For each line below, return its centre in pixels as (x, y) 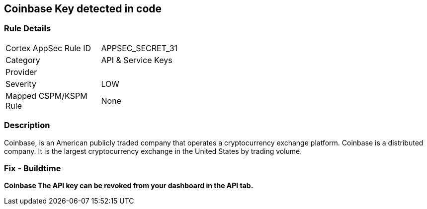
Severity (21, 84)
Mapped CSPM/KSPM (46, 96)
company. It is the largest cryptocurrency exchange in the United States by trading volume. (153, 151)
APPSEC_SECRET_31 (139, 48)
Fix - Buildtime (33, 168)
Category (23, 60)
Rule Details (28, 29)
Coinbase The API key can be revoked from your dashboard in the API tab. (129, 186)
